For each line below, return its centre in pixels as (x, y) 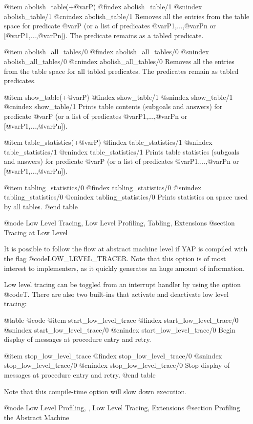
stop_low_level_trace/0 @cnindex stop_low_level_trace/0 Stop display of (117, 365)
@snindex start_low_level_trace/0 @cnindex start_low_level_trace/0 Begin (120, 329)
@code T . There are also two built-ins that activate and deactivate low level (116, 294)
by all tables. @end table (41, 206)
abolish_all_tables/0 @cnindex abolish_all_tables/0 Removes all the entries (119, 61)
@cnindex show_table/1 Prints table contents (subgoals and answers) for (113, 106)
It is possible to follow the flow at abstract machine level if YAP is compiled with (126, 249)
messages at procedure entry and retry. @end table (80, 375)
